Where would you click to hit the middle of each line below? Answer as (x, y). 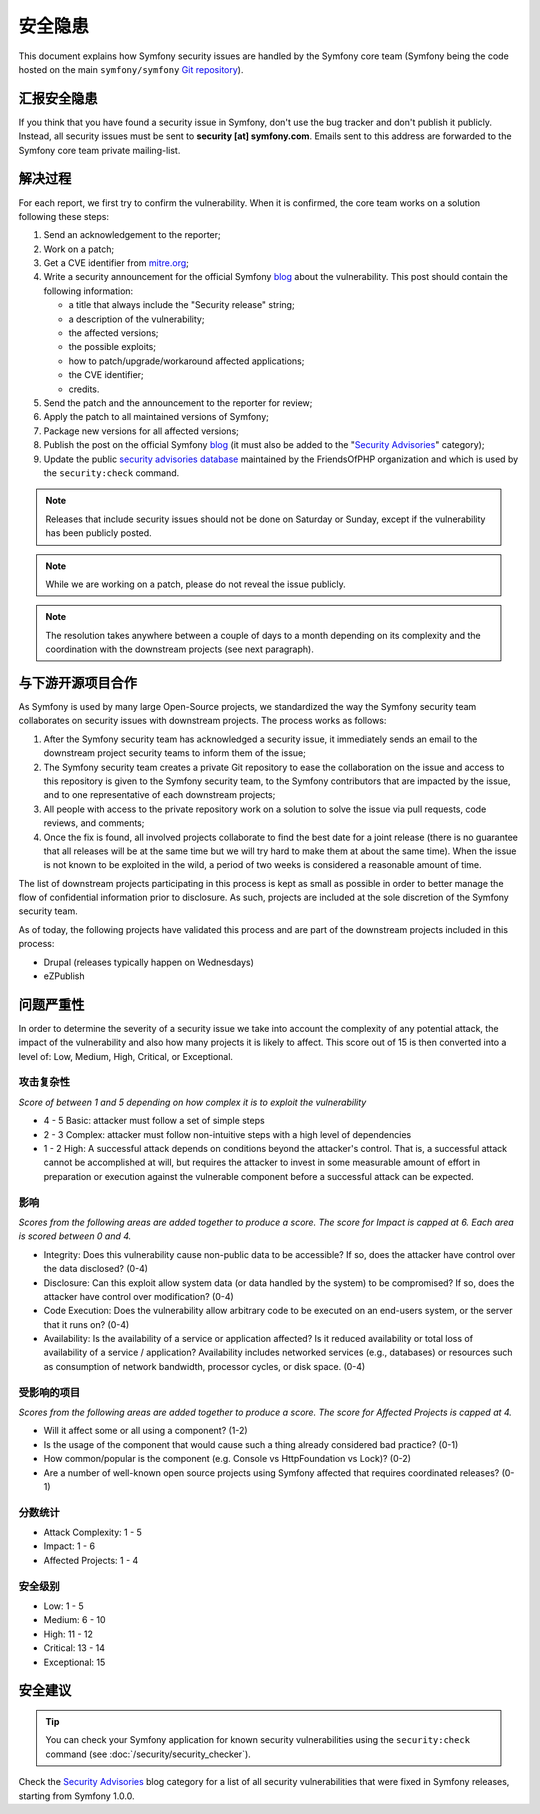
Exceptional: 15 (74, 1662)
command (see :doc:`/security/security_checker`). (148, 1754)
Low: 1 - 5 (63, 1606)
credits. (84, 389)
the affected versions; (113, 333)
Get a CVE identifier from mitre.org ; (116, 263)
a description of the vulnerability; (136, 319)
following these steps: (64, 216)
